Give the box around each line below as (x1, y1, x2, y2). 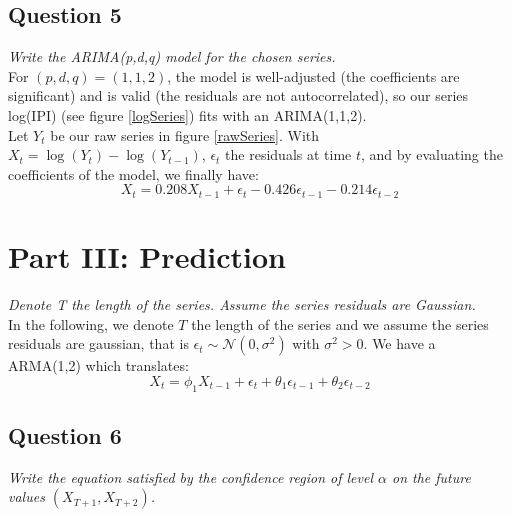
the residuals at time (225, 144, 352, 165)
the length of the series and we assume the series (191, 313, 489, 334)
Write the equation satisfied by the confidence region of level (8, 466, 374, 487)
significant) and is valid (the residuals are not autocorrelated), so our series (8, 85, 469, 106)
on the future (392, 466, 471, 487)
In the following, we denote (8, 313, 174, 334)
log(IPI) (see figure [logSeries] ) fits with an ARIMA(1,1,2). (8, 104, 367, 125)
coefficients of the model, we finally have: (8, 163, 259, 184)
